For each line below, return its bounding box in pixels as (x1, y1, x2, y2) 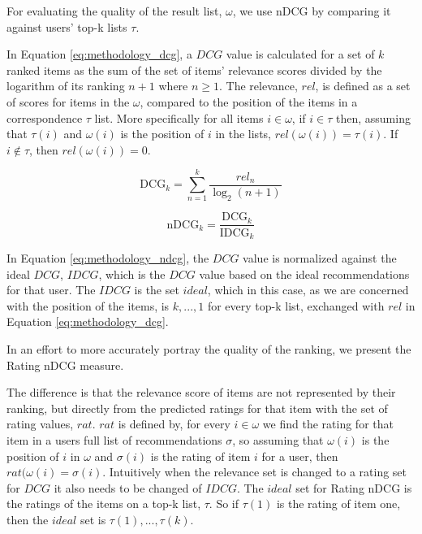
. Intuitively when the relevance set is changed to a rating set (102, 463, 407, 480)
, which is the (98, 265, 166, 282)
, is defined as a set (315, 77, 411, 94)
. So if (209, 495, 239, 512)
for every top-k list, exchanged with (207, 297, 385, 314)
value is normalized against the (243, 249, 397, 266)
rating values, (6, 415, 74, 432)
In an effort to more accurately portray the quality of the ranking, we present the (6, 340, 411, 357)
